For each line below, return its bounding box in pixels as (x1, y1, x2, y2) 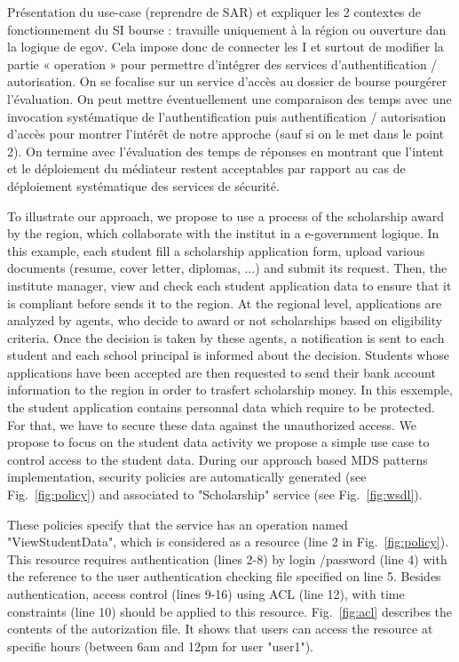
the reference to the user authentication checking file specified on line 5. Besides (7, 567, 441, 586)
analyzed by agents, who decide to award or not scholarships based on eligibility (7, 311, 443, 330)
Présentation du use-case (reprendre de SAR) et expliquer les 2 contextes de (7, 3, 422, 20)
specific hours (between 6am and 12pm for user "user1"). (7, 636, 313, 655)
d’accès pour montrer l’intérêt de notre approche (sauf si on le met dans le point (7, 124, 445, 143)
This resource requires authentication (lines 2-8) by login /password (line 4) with (7, 549, 447, 568)
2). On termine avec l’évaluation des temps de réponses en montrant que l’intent (7, 141, 444, 160)
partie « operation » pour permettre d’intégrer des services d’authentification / (7, 54, 438, 73)
